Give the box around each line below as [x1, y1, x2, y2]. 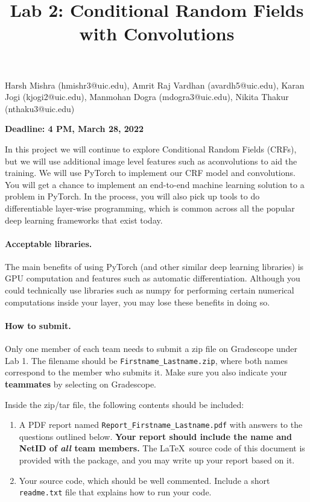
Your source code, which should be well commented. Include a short [19, 474, 270, 486]
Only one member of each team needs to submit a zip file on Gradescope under [5, 342, 297, 355]
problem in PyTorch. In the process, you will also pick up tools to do [5, 190, 260, 202]
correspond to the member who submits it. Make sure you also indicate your [5, 366, 288, 378]
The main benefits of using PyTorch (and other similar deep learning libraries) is [5, 260, 304, 272]
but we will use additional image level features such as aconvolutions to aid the [5, 154, 297, 167]
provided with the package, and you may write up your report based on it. [19, 453, 295, 466]
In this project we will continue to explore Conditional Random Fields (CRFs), [5, 142, 297, 155]
